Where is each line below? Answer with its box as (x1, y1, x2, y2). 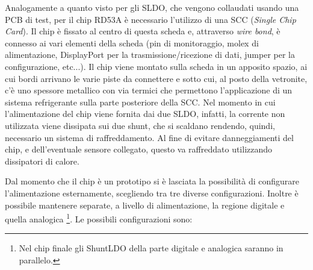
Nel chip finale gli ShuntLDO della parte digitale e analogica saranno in (19, 242, 284, 254)
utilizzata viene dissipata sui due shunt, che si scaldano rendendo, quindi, (5, 119, 275, 131)
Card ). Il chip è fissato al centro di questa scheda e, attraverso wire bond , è (5, 25, 280, 37)
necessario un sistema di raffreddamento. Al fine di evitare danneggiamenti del (5, 131, 294, 143)
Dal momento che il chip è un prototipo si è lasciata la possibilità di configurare (5, 175, 300, 187)
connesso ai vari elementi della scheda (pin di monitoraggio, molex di (5, 36, 259, 49)
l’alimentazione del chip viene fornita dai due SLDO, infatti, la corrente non (5, 107, 285, 120)
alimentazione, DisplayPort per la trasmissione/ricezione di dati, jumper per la (5, 48, 296, 61)
